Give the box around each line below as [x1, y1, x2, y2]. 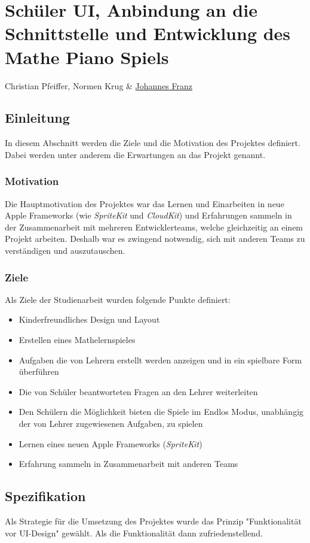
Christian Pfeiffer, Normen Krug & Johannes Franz [5, 79, 193, 92]
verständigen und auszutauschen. [5, 244, 125, 257]
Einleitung [5, 108, 70, 127]
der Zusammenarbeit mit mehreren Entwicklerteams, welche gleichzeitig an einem [5, 220, 303, 233]
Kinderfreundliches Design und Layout [19, 313, 160, 326]
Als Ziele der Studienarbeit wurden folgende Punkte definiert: [5, 293, 231, 305]
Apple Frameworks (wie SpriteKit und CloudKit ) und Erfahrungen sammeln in [5, 209, 292, 222]
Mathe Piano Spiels [5, 44, 169, 69]
